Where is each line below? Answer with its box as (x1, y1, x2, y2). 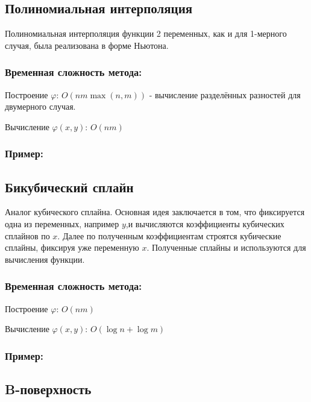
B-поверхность (5, 380, 92, 398)
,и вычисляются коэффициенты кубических (125, 218, 284, 230)
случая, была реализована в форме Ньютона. (5, 39, 169, 51)
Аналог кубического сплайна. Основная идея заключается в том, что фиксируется (5, 206, 305, 218)
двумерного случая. (5, 100, 76, 113)
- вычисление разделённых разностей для (149, 88, 301, 101)
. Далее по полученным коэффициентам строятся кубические (57, 229, 281, 242)
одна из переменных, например (5, 218, 119, 230)
